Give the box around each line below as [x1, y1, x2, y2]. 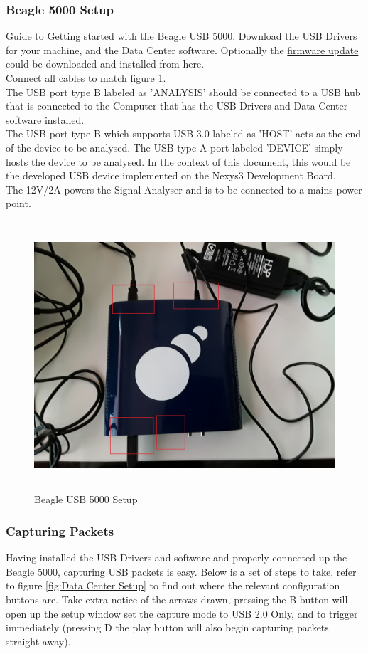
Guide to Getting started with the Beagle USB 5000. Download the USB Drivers [6, 28, 357, 43]
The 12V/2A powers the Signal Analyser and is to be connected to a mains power [6, 181, 362, 196]
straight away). [6, 633, 71, 648]
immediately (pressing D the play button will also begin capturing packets [6, 620, 329, 635]
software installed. [6, 112, 85, 127]
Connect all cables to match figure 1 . [6, 70, 166, 85]
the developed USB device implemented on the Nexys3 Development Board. [6, 168, 336, 183]
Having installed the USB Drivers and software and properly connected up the [6, 550, 347, 565]
